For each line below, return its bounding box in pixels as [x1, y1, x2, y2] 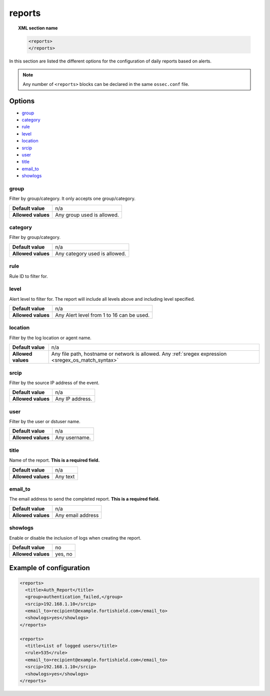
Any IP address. [55, 395, 92, 402]
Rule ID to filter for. [9, 273, 48, 279]
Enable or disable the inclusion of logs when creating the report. [9, 535, 141, 541]
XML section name [18, 25, 58, 31]
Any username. [55, 434, 91, 441]
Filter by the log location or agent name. [9, 335, 92, 341]
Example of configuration [9, 564, 90, 572]
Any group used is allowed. [55, 211, 119, 218]
